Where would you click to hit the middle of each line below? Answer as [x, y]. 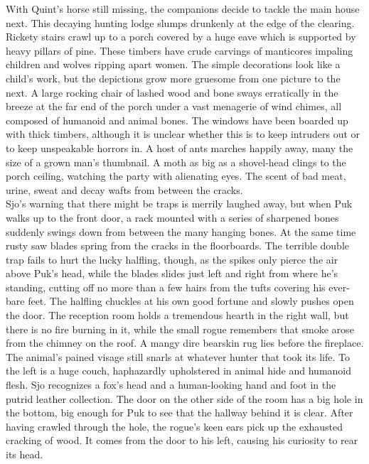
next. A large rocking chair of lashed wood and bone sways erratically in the [172, 92]
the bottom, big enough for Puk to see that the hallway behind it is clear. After [180, 412]
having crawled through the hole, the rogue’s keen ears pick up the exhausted [175, 426]
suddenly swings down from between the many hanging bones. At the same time [181, 231]
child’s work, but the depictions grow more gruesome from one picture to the [173, 78]
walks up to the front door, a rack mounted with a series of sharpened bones [172, 217]
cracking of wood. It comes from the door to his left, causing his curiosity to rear [182, 440]
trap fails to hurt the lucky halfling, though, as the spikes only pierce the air [172, 259]
